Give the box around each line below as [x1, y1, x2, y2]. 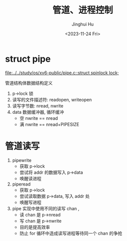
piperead [12, 181, 31, 187]
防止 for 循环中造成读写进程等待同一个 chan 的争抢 [19, 230, 123, 236]
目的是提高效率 [19, 224, 50, 230]
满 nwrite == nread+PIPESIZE [19, 121, 80, 127]
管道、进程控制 [52, 4, 113, 16]
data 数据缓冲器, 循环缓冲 [12, 109, 64, 115]
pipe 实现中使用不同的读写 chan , [12, 205, 80, 211]
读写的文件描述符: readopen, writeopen [12, 96, 92, 102]
